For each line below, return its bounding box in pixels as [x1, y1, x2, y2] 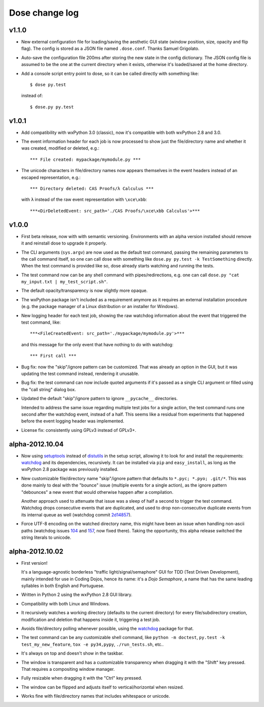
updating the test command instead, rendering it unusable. [21, 371, 139, 376]
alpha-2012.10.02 [9, 547, 64, 555]
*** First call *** [30, 353, 77, 359]
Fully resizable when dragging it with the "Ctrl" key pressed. [21, 675, 143, 681]
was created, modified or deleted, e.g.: [21, 145, 100, 151]
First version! [21, 560, 48, 566]
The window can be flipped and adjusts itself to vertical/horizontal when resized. [21, 684, 184, 690]
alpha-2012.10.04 [9, 440, 64, 448]
